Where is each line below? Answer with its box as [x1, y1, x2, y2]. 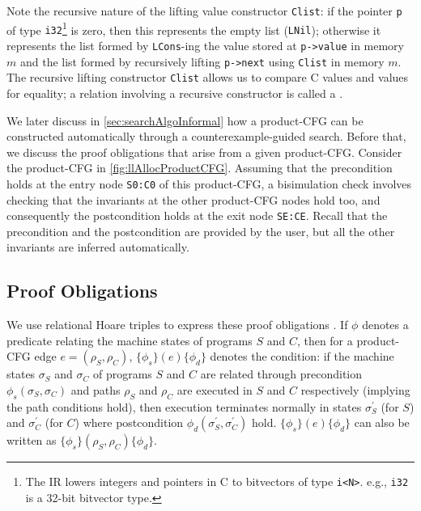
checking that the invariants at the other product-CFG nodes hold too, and [6, 191, 381, 208]
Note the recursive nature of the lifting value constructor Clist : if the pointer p [6, 2, 402, 19]
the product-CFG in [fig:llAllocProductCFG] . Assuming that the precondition [6, 159, 393, 176]
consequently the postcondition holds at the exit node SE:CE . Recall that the [6, 207, 388, 224]
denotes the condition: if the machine [210, 348, 394, 365]
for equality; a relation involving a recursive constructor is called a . [6, 84, 343, 101]
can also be [354, 414, 410, 431]
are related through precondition [200, 365, 363, 382]
